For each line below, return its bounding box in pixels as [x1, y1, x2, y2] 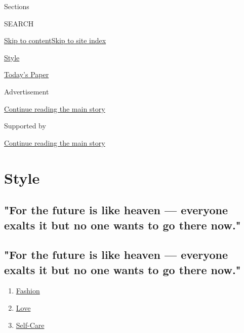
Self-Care [16, 319, 45, 330]
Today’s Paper [4, 69, 49, 80]
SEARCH [4, 18, 34, 28]
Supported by [4, 120, 46, 131]
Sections [4, 1, 29, 11]
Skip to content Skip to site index [4, 35, 106, 46]
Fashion [16, 285, 40, 296]
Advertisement [4, 86, 49, 96]
